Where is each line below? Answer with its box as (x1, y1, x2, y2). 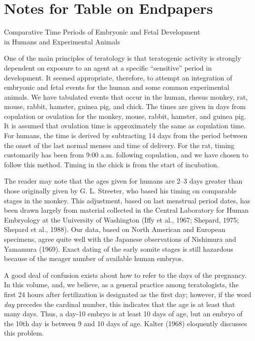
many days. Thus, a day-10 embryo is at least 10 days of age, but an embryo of (4, 308, 243, 319)
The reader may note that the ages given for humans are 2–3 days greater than (4, 176, 243, 186)
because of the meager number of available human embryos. (4, 253, 184, 264)
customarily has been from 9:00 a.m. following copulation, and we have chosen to (4, 150, 249, 160)
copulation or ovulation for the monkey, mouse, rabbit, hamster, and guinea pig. (4, 111, 246, 121)
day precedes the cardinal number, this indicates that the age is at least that (4, 299, 235, 309)
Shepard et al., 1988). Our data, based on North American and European (4, 224, 225, 234)
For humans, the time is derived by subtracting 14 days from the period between (4, 130, 248, 141)
